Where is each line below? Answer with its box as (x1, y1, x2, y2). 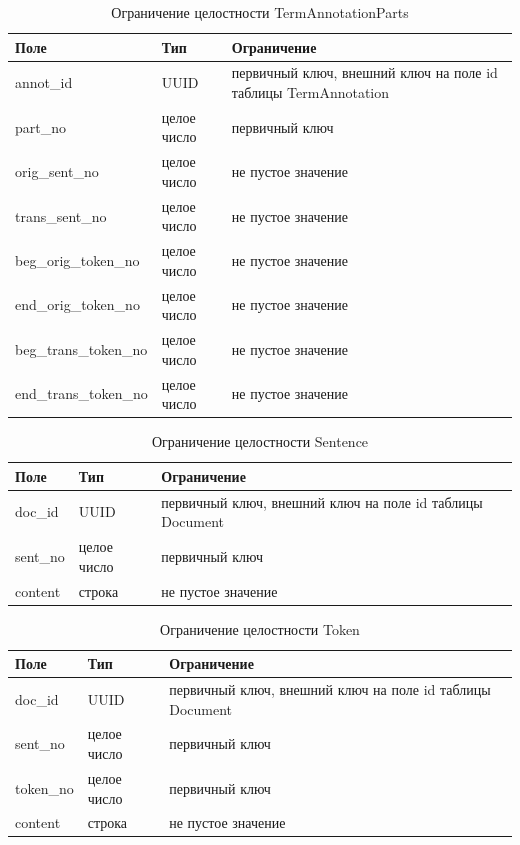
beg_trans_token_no (15, 338, 148, 359)
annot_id (15, 72, 73, 93)
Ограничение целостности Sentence (151, 431, 369, 452)
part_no (15, 116, 67, 137)
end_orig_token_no (15, 294, 140, 315)
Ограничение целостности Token (160, 618, 360, 639)
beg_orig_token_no (15, 249, 140, 270)
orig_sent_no (15, 161, 99, 182)
